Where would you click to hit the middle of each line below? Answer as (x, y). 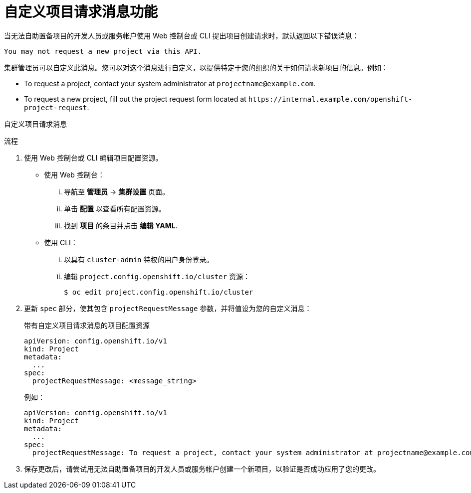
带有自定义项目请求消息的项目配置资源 (87, 325)
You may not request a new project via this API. (103, 51)
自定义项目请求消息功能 (81, 12)
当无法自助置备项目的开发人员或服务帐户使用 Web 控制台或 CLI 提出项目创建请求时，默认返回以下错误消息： (182, 35)
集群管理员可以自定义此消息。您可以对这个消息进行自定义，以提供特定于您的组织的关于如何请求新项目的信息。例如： (196, 67)
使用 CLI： (61, 242)
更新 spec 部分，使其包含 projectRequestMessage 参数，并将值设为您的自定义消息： (168, 308)
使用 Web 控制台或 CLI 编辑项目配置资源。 (93, 158)
